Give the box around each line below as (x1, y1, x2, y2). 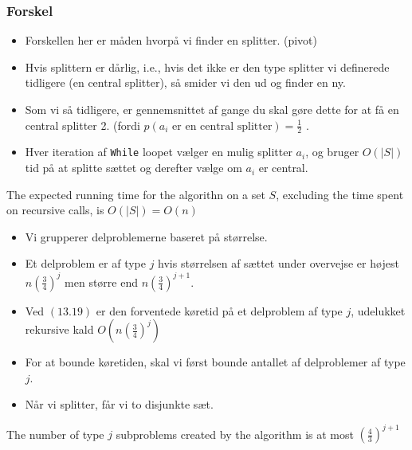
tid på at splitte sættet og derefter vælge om (25, 159, 242, 176)
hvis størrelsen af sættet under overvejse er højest (158, 255, 399, 272)
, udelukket (351, 302, 406, 319)
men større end (65, 273, 138, 290)
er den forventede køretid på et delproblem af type (96, 302, 343, 319)
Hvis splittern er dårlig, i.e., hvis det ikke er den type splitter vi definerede (25, 58, 390, 75)
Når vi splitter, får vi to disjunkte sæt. (25, 396, 214, 413)
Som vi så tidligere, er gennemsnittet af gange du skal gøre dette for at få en (25, 101, 399, 117)
